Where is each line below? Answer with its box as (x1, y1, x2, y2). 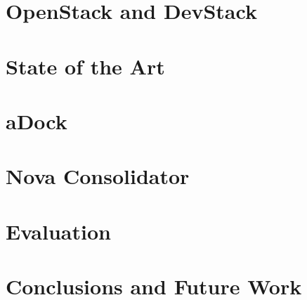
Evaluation (6, 216, 111, 245)
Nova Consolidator (6, 162, 190, 190)
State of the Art (6, 51, 165, 80)
